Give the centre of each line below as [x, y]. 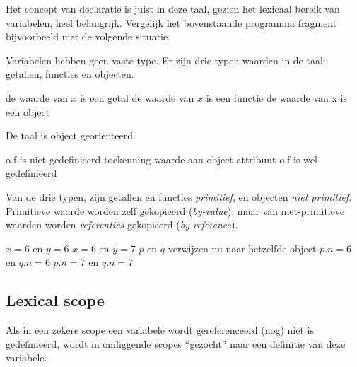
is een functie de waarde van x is [277, 97]
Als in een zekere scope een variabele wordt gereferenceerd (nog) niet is [160, 330]
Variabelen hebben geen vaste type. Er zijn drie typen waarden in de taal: [166, 60]
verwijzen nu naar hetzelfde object [242, 248]
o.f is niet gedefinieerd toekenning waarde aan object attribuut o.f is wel [162, 159]
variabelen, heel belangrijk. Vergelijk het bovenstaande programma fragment [171, 22]
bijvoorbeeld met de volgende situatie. [88, 36]
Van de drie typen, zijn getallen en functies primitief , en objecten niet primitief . [179, 196]
